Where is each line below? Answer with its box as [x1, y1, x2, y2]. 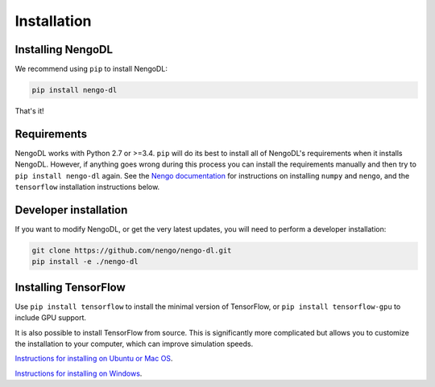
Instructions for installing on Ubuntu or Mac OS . [14, 354, 173, 364]
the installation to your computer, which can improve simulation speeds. [14, 339, 254, 349]
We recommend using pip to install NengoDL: [14, 64, 168, 74]
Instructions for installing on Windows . [14, 368, 143, 378]
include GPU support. [14, 313, 87, 323]
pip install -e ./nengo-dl [31, 257, 139, 266]
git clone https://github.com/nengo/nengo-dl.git [31, 246, 232, 255]
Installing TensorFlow [14, 280, 126, 294]
